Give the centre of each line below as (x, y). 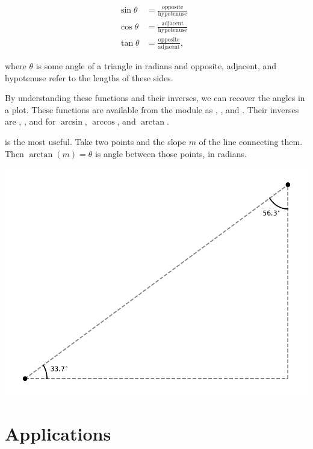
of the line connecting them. (251, 141)
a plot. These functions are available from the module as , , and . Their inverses (152, 109)
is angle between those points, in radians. (171, 153)
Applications (58, 433)
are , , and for (30, 121)
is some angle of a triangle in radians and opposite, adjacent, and (156, 66)
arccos (104, 122)
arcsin (72, 122)
